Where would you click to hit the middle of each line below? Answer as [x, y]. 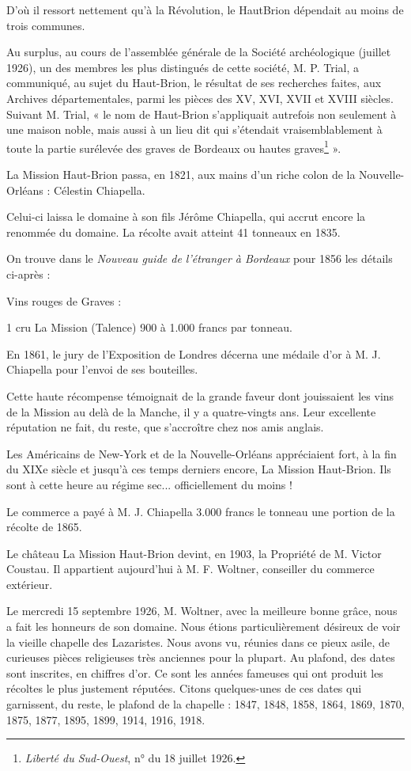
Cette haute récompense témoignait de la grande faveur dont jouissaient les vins [200, 395]
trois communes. [46, 25]
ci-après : [28, 273]
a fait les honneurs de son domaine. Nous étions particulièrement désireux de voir [204, 627]
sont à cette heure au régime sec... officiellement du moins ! [149, 484]
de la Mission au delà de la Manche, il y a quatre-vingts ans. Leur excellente [191, 411]
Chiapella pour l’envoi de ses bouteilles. [102, 369]
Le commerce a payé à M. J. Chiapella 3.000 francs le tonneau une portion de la [201, 511]
